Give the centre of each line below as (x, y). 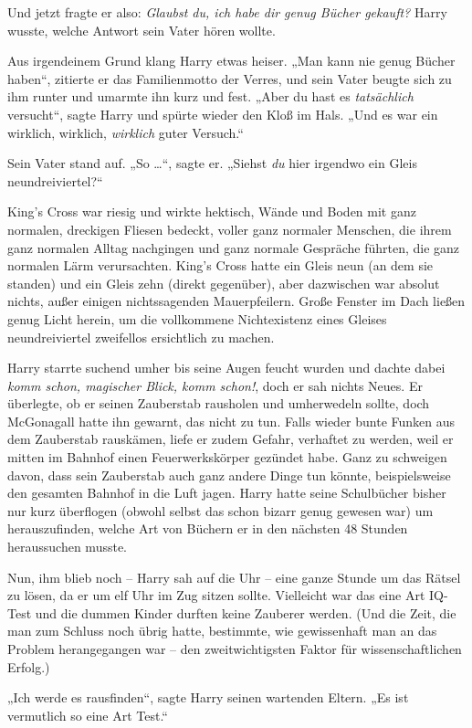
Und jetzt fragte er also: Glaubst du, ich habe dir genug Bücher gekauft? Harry (227, 12)
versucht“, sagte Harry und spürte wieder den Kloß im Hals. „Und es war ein (223, 114)
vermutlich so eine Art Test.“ (88, 715)
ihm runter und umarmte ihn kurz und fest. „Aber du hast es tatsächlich (210, 96)
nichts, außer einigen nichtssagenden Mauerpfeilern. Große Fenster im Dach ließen (236, 301)
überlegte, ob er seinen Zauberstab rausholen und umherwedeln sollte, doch (219, 403)
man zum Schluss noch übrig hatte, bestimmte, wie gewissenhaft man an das (222, 631)
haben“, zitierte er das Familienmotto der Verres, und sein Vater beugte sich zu (230, 78)
